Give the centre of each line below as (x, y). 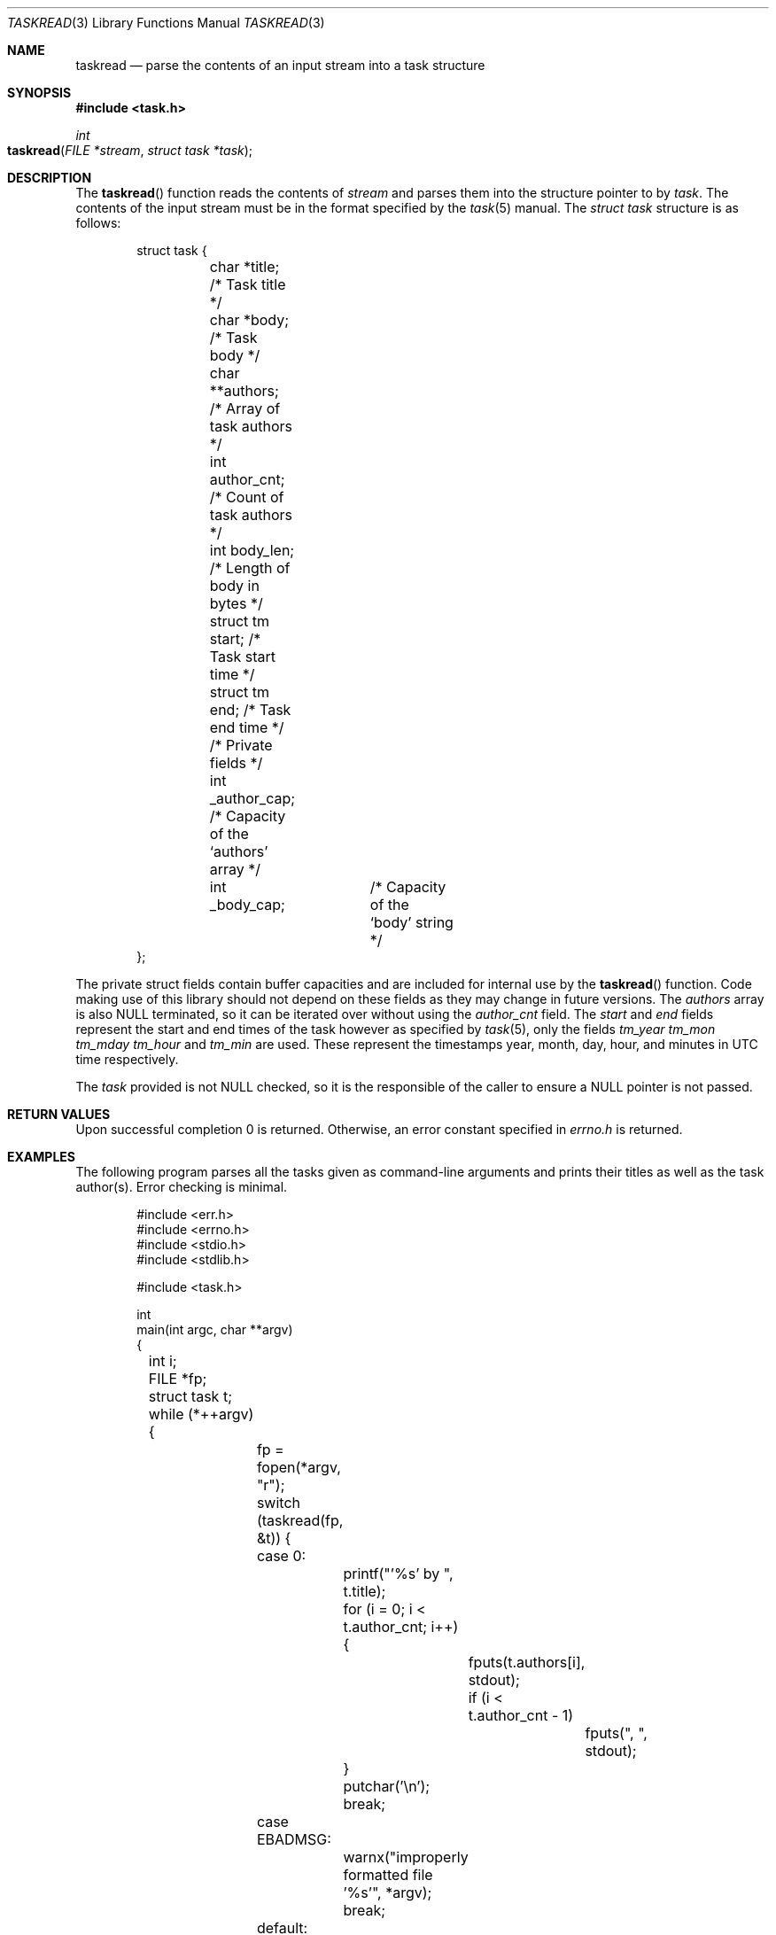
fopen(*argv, (299, 1467)
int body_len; (252, 550)
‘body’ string (411, 922)
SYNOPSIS (39, 93)
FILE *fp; (178, 1379)
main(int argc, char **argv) (215, 1329)
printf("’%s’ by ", (398, 1574)
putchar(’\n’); (387, 1786)
